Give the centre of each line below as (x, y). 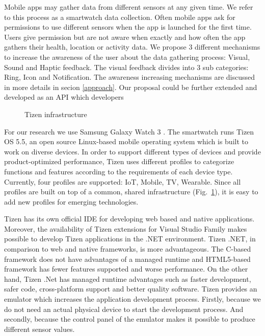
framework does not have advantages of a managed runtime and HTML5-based (127, 259)
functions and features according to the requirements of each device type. (118, 171)
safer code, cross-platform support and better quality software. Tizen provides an (131, 289)
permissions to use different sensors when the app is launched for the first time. (128, 27)
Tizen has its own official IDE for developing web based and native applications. (129, 219)
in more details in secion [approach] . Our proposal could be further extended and (131, 87)
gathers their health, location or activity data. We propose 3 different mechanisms (132, 47)
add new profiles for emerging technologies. (71, 201)
